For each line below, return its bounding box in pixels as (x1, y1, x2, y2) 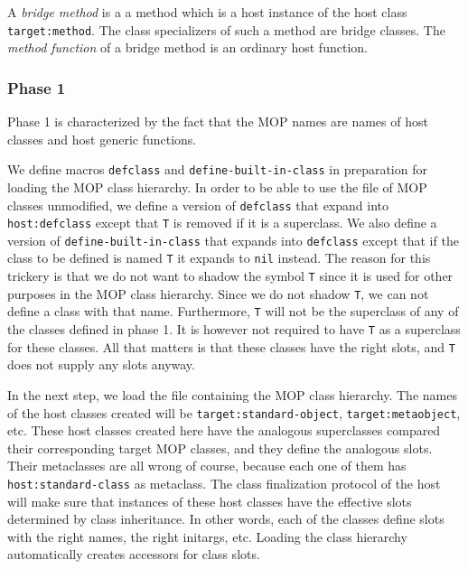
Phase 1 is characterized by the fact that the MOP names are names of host (7, 112, 428, 131)
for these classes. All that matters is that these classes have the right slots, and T (7, 337, 455, 356)
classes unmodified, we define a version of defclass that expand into (7, 195, 389, 214)
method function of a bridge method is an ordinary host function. (7, 38, 368, 57)
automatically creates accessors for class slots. (7, 545, 260, 564)
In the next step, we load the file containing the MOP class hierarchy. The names (7, 386, 457, 404)
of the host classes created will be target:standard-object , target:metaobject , (7, 403, 461, 422)
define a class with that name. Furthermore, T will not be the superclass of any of (7, 302, 459, 321)
